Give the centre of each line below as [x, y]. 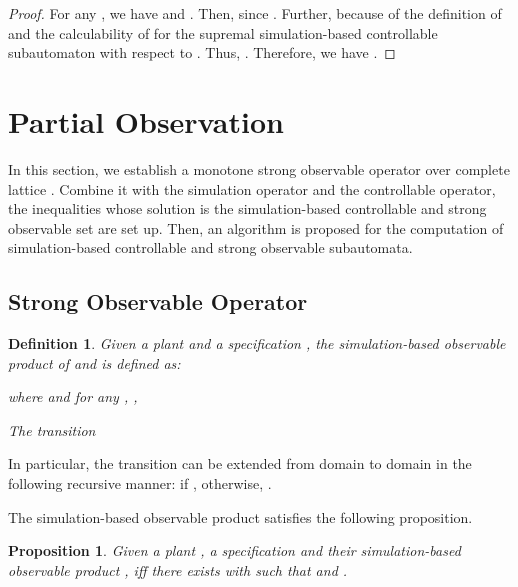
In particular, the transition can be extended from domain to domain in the [240, 463]
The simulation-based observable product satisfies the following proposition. [240, 516]
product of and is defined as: [94, 362]
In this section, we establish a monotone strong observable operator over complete [259, 168]
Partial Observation [146, 120]
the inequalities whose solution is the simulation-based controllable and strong [247, 208]
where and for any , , [73, 396]
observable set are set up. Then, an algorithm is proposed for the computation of [256, 227]
